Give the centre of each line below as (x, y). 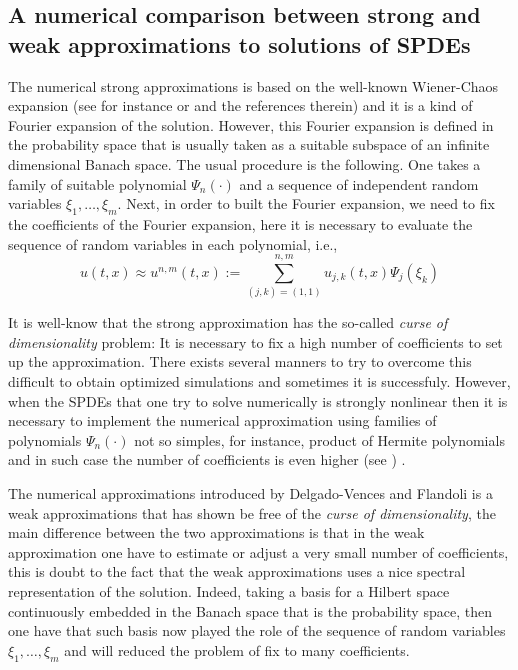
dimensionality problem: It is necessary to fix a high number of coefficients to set (255, 341)
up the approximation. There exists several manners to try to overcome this (240, 361)
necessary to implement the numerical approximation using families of (222, 420)
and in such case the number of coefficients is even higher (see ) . (207, 459)
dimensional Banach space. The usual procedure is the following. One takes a (244, 163)
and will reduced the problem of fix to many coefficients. (237, 649)
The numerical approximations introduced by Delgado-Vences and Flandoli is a (250, 493)
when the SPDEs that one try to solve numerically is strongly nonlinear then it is (258, 400)
